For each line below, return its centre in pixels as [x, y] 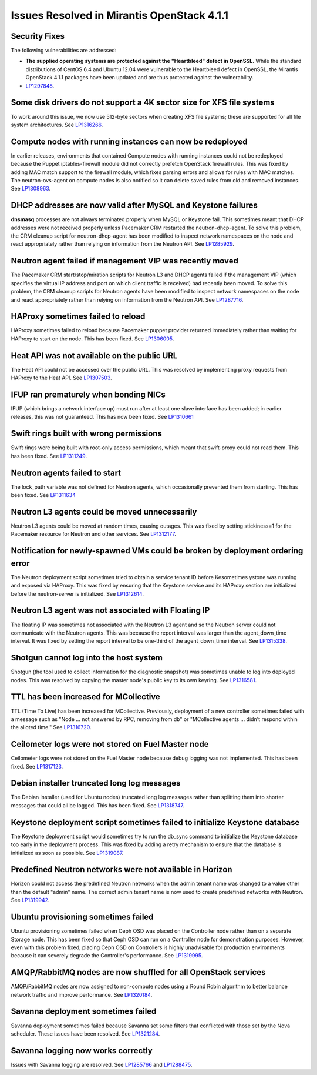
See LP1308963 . [31, 189]
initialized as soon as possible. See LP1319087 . [67, 853]
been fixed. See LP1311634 [43, 495]
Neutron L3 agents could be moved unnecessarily [104, 512]
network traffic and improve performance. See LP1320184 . [82, 994]
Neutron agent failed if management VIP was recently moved [125, 261]
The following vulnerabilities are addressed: [64, 51]
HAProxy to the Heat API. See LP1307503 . [62, 378]
